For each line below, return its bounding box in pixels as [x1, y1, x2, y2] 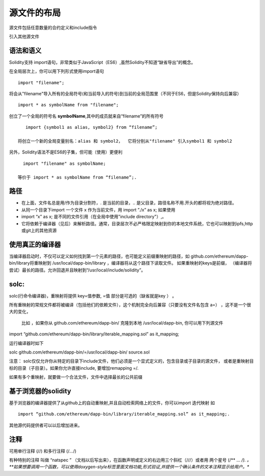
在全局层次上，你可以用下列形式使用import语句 [9, 68, 104, 74]
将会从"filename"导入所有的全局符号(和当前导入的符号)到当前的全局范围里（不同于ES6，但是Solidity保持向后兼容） [9, 91, 241, 97]
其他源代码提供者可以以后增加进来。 [9, 422, 82, 428]
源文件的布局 [9, 7, 61, 18]
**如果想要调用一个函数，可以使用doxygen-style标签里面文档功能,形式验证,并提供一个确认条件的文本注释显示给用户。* [9, 464, 250, 470]
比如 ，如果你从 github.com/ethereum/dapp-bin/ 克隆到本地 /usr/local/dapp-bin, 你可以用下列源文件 [21, 320, 223, 326]
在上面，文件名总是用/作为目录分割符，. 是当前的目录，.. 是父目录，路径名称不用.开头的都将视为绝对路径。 [21, 200, 237, 206]
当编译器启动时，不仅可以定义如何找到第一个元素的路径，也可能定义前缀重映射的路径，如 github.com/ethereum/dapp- [9, 253, 249, 259]
